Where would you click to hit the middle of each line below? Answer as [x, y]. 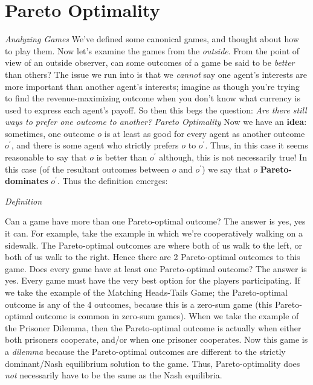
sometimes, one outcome [50, 133]
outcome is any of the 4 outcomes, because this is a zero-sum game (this [139, 304]
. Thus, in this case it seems [257, 145]
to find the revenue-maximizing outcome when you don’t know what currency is [153, 98]
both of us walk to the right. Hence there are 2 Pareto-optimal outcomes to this [153, 257]
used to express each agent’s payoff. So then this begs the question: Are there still [156, 110]
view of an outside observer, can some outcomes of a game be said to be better [150, 62]
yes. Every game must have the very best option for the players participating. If [153, 280]
